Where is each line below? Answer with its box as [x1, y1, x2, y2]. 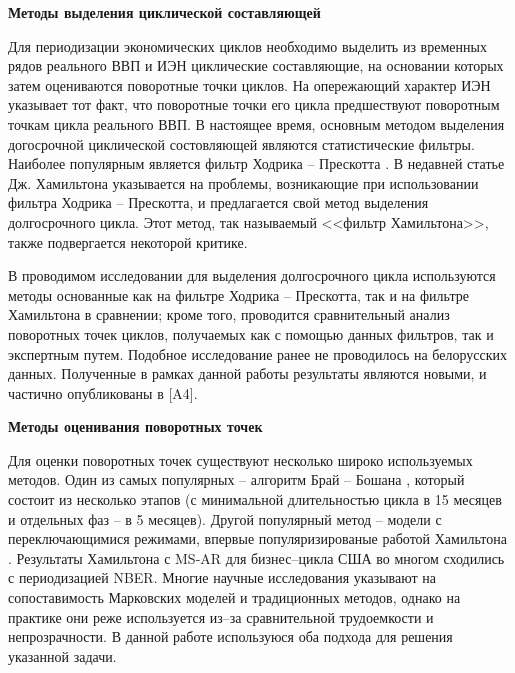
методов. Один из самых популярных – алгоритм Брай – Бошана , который [8, 469, 465, 490]
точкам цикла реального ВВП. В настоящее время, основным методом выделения [8, 113, 505, 134]
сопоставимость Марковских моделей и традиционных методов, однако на [8, 587, 461, 608]
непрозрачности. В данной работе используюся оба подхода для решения [8, 626, 453, 647]
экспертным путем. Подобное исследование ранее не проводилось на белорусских [8, 343, 508, 364]
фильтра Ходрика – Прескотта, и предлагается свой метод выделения [8, 192, 429, 213]
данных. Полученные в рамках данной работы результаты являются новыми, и [8, 363, 487, 384]
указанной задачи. [8, 645, 117, 666]
